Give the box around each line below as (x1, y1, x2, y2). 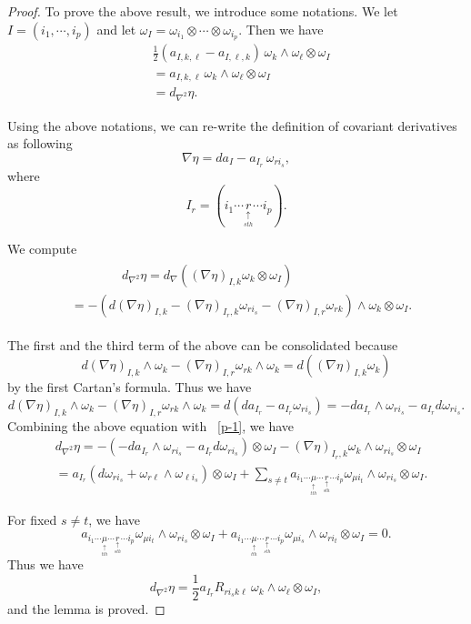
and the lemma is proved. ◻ (7, 599, 165, 619)
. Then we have (238, 19, 324, 38)
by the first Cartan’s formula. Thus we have (7, 377, 252, 397)
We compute (7, 239, 77, 258)
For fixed (7, 509, 57, 528)
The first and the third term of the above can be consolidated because (7, 335, 398, 354)
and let (96, 19, 136, 38)
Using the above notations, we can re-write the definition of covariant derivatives (7, 116, 457, 135)
